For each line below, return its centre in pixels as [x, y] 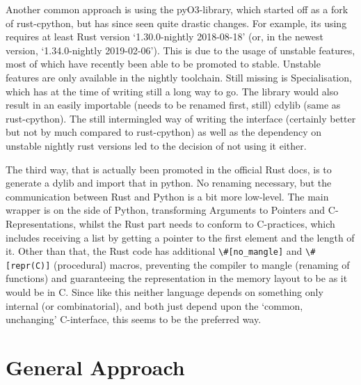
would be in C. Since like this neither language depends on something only [165, 292]
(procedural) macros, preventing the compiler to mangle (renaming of [202, 264]
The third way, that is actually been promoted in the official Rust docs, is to [169, 169]
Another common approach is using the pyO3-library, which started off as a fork [177, 9]
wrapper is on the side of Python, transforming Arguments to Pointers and [166, 210]
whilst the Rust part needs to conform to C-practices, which [207, 223]
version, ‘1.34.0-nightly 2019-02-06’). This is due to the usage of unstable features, [180, 50]
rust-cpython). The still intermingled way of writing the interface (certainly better [181, 118]
